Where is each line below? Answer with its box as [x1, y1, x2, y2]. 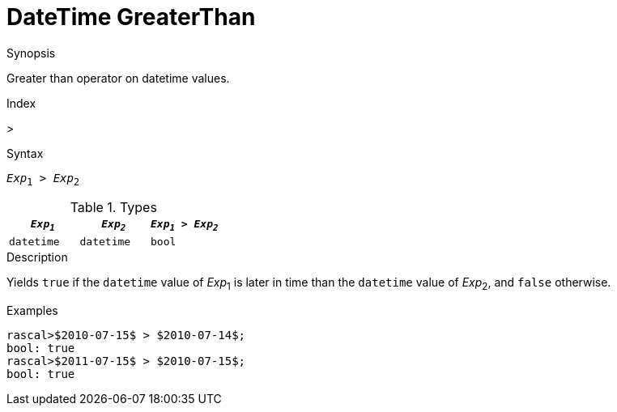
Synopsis [6, 45, 56, 60]
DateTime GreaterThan [6, 3, 256, 31]
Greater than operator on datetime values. [6, 70, 230, 85]
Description [6, 250, 68, 265]
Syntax [6, 146, 44, 160]
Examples [6, 303, 58, 317]
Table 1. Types [70, 198, 157, 215]
